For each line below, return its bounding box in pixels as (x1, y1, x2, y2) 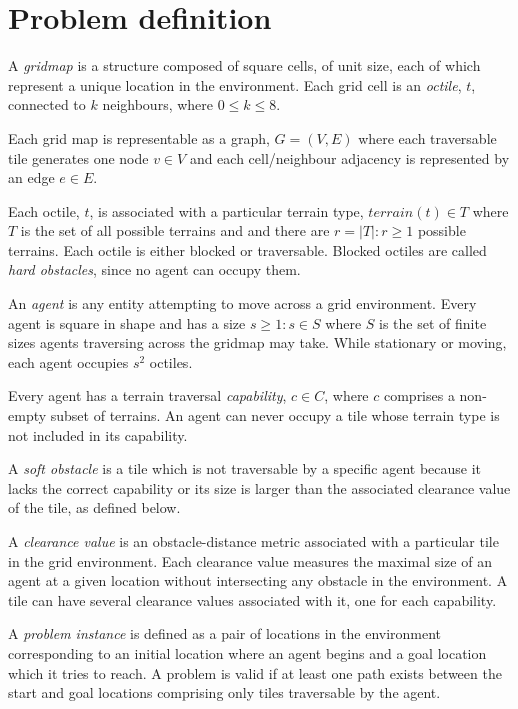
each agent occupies (8, 351, 129, 372)
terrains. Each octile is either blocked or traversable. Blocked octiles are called (8, 239, 487, 260)
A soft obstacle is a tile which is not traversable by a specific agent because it (8, 458, 482, 479)
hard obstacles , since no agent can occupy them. (8, 259, 301, 280)
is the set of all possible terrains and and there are (20, 220, 330, 241)
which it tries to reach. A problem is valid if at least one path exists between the (8, 662, 502, 683)
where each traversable (358, 127, 497, 148)
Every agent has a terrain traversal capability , (8, 385, 287, 406)
